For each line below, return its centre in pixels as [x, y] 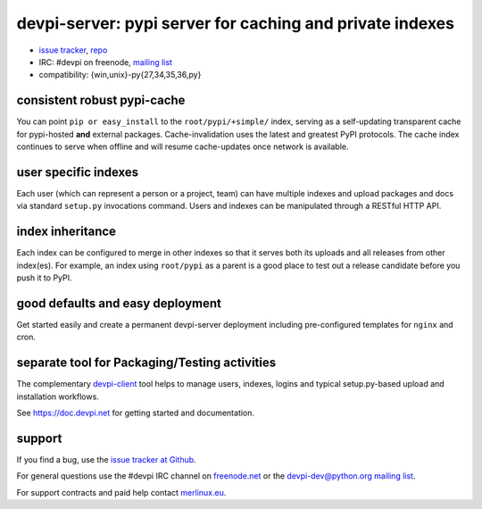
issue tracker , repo [73, 50]
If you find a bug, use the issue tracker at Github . [106, 459]
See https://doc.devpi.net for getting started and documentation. [135, 413]
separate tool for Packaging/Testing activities [146, 363]
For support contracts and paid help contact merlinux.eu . [121, 492]
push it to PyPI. [44, 278]
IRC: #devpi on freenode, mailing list [106, 62]
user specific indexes [78, 172]
